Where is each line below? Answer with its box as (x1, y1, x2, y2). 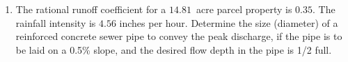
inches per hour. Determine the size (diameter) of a (119, 15, 338, 30)
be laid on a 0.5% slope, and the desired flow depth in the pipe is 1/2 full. (15, 42, 332, 56)
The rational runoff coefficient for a (15, 2, 166, 16)
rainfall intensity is (15, 15, 96, 30)
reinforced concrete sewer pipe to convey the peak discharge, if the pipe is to (15, 29, 342, 43)
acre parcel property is (196, 2, 292, 16)
